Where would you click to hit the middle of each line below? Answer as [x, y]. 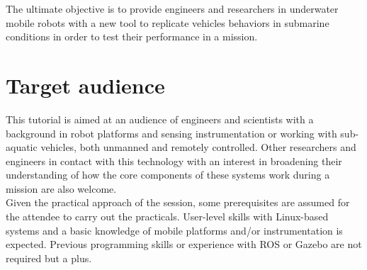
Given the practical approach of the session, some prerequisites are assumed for [178, 202]
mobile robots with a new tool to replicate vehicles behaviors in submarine [168, 22]
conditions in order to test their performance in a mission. [132, 36]
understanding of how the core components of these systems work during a [168, 175]
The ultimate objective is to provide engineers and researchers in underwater [172, 9]
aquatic [22, 147]
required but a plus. [49, 258]
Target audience [85, 85]
